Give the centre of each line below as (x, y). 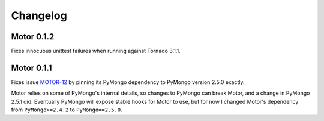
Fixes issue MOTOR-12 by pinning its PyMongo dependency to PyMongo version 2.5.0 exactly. (128, 82)
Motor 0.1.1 (31, 68)
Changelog (39, 15)
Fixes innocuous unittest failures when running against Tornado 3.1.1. (96, 51)
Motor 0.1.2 (33, 37)
